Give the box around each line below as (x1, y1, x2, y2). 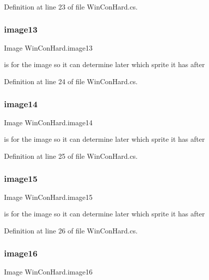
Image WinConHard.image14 (4, 117, 92, 127)
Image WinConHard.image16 (4, 266, 92, 276)
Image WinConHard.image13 (4, 42, 92, 53)
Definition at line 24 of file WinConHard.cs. (4, 76, 138, 86)
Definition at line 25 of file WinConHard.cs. (4, 151, 138, 161)
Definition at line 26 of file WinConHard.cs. (4, 225, 138, 235)
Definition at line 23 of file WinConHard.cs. (4, 2, 138, 12)
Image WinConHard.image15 (4, 191, 92, 202)
